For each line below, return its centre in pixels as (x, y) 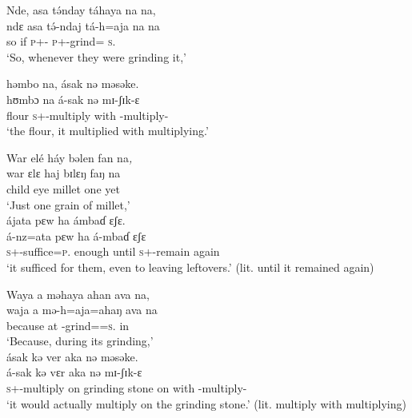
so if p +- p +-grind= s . (61, 41)
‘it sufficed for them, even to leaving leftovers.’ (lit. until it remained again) (190, 267)
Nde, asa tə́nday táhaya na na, (81, 10)
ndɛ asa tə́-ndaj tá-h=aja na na (83, 25)
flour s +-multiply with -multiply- (88, 115)
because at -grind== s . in (68, 325)
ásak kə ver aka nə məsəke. (72, 356)
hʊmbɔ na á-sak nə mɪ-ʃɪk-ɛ (73, 99)
